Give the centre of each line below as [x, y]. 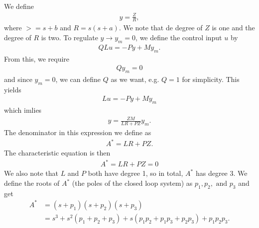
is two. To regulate [69, 37]
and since [18, 79]
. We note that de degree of [161, 28]
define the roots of [32, 183]
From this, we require [37, 58]
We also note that [31, 173]
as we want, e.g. [135, 79]
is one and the [233, 28]
